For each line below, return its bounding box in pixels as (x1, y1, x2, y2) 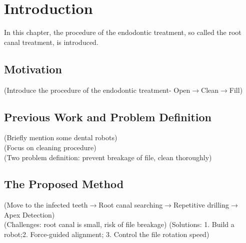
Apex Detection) (4, 209, 55, 220)
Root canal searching (98, 200, 163, 210)
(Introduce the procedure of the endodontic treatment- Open (4, 84, 190, 95)
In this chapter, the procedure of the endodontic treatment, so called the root (4, 27, 241, 37)
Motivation (4, 61, 62, 76)
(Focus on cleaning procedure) (4, 142, 96, 152)
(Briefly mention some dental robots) (4, 132, 117, 143)
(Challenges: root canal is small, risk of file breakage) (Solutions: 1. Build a (4, 219, 234, 230)
